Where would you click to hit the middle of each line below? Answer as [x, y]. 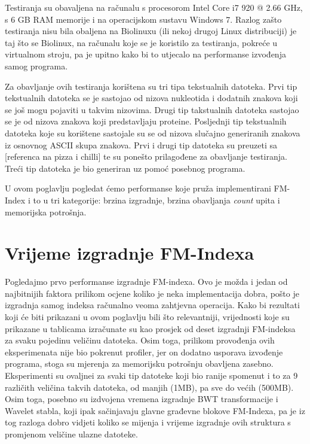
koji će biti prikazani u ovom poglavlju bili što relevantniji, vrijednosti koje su [147, 317]
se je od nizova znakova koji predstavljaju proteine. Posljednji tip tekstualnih [146, 121]
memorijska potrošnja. [46, 212]
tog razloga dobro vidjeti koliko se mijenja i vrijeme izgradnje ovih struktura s [148, 422]
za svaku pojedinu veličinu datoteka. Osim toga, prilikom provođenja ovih [140, 340]
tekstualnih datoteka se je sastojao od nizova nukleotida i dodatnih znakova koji [151, 98]
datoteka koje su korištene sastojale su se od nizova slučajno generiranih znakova [153, 133]
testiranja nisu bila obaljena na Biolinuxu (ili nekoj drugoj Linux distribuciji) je [151, 31]
